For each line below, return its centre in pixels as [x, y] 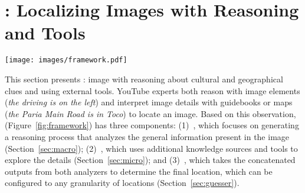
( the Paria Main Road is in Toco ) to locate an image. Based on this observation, [150, 113]
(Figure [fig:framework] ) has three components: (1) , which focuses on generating [152, 125]
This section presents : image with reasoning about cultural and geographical [144, 79]
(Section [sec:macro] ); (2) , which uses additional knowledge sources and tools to [151, 148]
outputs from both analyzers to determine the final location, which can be [139, 171]
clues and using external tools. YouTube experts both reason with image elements [152, 90]
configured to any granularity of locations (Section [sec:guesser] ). [122, 183]
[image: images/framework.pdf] [66, 60]
